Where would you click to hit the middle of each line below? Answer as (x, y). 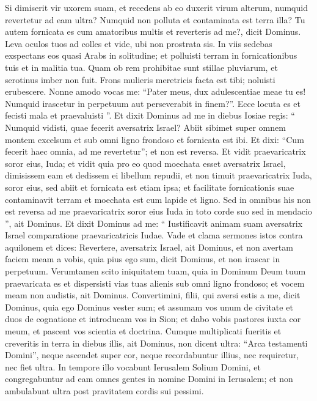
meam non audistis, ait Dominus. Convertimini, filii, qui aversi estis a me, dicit (153, 295)
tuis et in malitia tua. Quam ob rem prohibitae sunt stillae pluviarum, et (141, 67)
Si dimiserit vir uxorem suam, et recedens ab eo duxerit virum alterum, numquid (156, 7)
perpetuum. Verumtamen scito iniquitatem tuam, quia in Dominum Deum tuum (155, 271)
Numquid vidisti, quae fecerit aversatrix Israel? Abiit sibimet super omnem (145, 127)
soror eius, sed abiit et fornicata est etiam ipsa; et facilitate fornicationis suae (150, 187)
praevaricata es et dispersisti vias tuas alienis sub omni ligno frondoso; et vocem (155, 283)
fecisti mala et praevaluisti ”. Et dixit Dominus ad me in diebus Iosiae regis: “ (150, 115)
